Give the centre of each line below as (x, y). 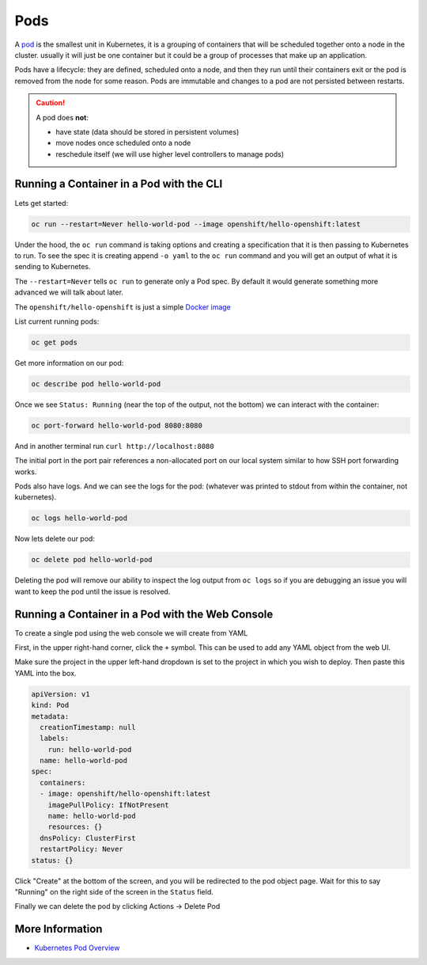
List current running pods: (57, 321)
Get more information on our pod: (69, 363)
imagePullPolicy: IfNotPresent (108, 805)
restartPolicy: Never (82, 849)
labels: (55, 739)
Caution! (51, 103)
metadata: (50, 716)
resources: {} (75, 827)
